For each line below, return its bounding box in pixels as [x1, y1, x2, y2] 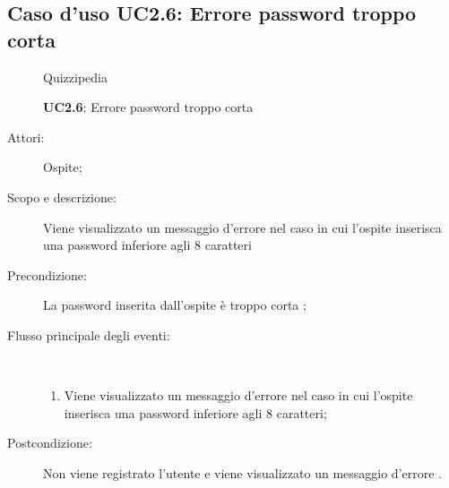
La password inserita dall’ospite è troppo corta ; [43, 295, 307, 314]
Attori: [7, 127, 45, 146]
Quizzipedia [43, 67, 108, 86]
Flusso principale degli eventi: [7, 325, 170, 344]
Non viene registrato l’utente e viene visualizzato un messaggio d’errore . [43, 463, 442, 482]
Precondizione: [7, 265, 87, 284]
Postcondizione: [7, 433, 92, 452]
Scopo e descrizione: [7, 187, 117, 206]
